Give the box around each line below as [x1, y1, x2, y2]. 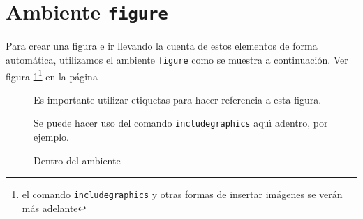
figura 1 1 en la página [6, 66, 98, 83]
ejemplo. [34, 129, 69, 143]
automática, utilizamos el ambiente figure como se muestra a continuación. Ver [6, 52, 348, 66]
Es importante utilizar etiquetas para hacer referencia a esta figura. [34, 92, 322, 106]
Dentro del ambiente [34, 153, 121, 167]
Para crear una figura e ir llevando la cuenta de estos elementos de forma [6, 38, 318, 53]
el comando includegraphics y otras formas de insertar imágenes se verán [22, 187, 343, 202]
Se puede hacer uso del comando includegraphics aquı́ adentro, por [34, 115, 328, 130]
